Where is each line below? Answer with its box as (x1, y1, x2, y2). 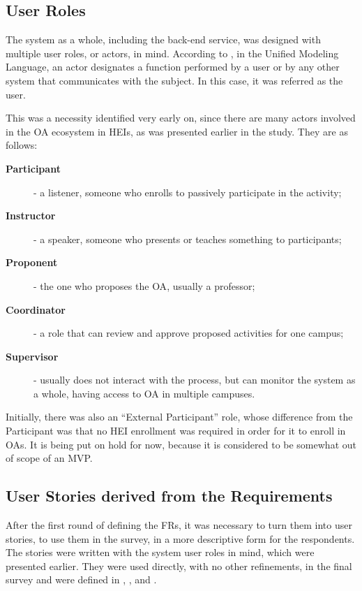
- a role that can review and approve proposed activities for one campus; (33, 326, 344, 340)
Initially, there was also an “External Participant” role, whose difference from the (6, 409, 353, 424)
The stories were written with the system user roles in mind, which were (6, 545, 315, 560)
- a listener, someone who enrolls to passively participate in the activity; (33, 184, 342, 199)
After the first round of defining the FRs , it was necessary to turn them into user (6, 518, 352, 532)
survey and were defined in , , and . (6, 572, 157, 587)
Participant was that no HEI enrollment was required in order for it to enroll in (6, 423, 346, 438)
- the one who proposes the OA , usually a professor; (33, 278, 255, 293)
